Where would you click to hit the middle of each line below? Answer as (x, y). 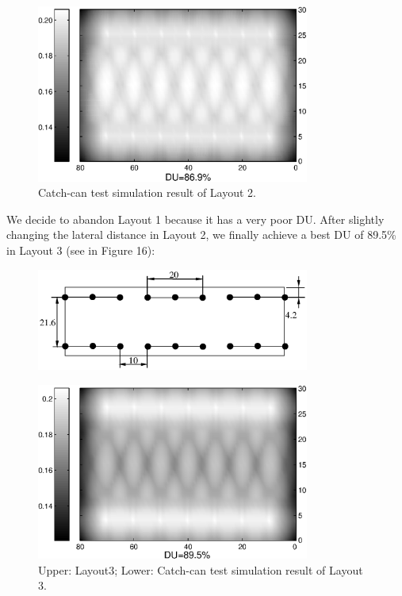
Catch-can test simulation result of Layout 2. (147, 192)
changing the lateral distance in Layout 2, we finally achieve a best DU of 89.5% (201, 235)
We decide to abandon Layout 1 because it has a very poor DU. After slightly (195, 219)
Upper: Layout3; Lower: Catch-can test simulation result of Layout (201, 569)
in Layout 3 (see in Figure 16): (81, 250)
